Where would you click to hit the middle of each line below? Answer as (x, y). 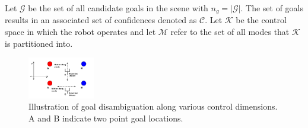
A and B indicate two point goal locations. (106, 118)
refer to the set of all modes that (230, 32)
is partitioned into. (39, 43)
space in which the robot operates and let (80, 32)
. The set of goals (272, 8)
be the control (261, 20)
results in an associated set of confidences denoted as (101, 20)
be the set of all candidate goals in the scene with (118, 8)
